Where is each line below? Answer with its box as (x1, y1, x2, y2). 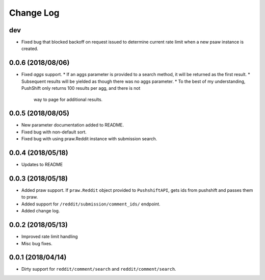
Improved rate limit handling (21, 233, 78, 240)
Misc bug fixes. (21, 240, 53, 246)
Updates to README (21, 162, 63, 168)
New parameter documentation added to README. (21, 122, 124, 128)
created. (21, 46, 39, 51)
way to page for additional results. (33, 96, 103, 102)
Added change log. (21, 208, 60, 214)
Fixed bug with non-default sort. (21, 129, 87, 135)
